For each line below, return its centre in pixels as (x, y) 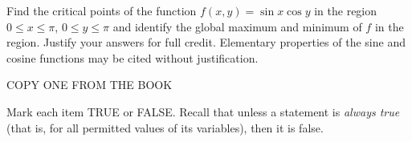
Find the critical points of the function (102, 10)
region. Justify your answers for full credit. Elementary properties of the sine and (206, 42)
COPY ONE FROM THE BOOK (90, 85)
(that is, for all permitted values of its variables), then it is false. (165, 127)
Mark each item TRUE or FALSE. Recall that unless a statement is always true (203, 111)
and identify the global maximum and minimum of (237, 26)
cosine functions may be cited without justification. (133, 57)
